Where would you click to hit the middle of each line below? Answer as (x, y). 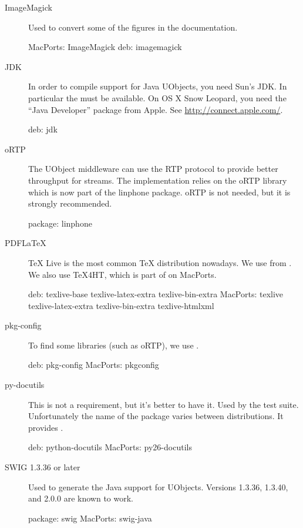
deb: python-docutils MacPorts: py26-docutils (110, 447)
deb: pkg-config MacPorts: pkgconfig (94, 365)
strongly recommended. (70, 203)
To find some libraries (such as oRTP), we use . (114, 345)
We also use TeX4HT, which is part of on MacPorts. (122, 274)
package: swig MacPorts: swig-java (90, 518)
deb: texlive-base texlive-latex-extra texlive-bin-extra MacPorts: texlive (156, 294)
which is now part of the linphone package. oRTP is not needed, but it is (159, 192)
